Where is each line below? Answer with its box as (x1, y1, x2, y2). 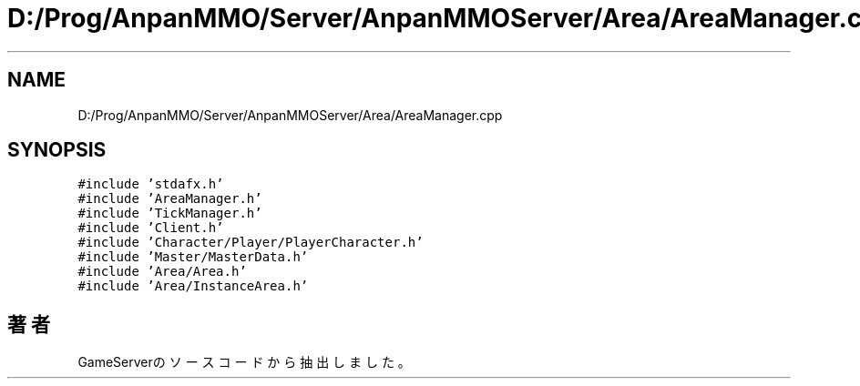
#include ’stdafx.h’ (77, 177, 224, 192)
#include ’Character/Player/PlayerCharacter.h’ (77, 235, 424, 250)
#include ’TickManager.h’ (77, 206, 262, 221)
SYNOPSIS (7, 138, 107, 162)
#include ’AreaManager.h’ (77, 191, 262, 207)
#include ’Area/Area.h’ (77, 264, 247, 279)
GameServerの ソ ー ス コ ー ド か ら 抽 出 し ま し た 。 (77, 354, 411, 371)
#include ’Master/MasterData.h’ (77, 249, 309, 265)
